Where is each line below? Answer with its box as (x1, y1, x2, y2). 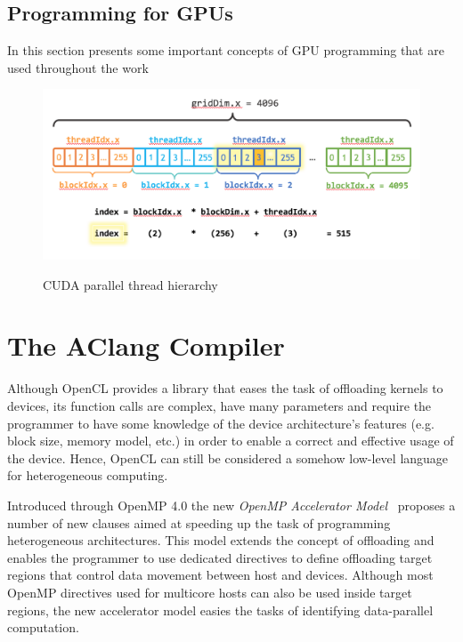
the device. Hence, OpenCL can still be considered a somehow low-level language (7, 448, 449, 467)
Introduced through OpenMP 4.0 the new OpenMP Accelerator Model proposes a (7, 495, 456, 514)
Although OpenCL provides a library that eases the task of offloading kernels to (7, 379, 443, 397)
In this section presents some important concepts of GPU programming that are (7, 41, 444, 60)
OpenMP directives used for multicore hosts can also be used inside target (7, 582, 412, 601)
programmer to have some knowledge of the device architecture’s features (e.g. (7, 413, 435, 432)
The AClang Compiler (7, 327, 285, 364)
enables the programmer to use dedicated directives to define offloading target (7, 548, 433, 566)
